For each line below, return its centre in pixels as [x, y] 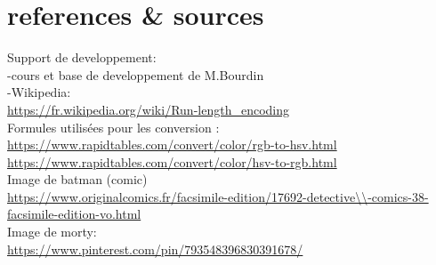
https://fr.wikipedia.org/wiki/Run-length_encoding [148, 109]
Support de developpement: [82, 57]
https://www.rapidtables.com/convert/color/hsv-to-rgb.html [172, 161]
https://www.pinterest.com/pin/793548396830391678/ [155, 249]
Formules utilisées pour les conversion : [113, 127]
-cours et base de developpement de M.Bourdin [136, 74]
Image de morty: [52, 232]
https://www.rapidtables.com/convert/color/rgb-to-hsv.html [172, 145]
